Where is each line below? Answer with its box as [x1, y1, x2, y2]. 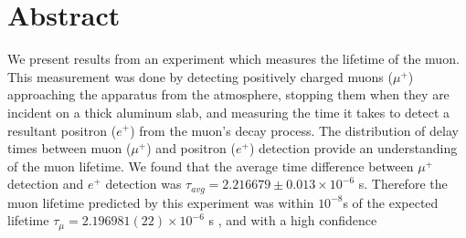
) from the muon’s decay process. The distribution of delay [130, 120, 459, 140]
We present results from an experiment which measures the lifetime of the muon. [7, 49, 460, 68]
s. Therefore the [358, 174, 448, 193]
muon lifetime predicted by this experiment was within [7, 192, 314, 212]
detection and [7, 174, 84, 193]
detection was [105, 174, 182, 193]
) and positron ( [146, 139, 236, 158]
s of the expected [343, 192, 439, 212]
